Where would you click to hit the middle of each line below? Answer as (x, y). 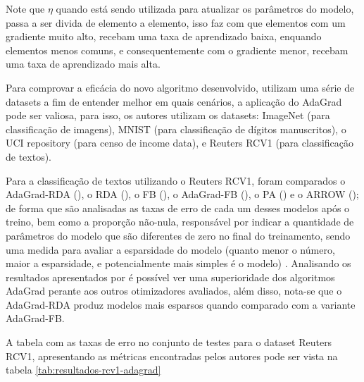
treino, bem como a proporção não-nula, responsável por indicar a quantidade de (180, 222)
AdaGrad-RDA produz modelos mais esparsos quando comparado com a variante (181, 304)
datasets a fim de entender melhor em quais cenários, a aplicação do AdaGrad (174, 101)
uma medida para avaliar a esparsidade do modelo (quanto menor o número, (170, 249)
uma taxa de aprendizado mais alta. (83, 64)
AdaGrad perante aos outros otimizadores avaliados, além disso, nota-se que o (174, 291)
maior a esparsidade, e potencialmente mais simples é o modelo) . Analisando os (178, 263)
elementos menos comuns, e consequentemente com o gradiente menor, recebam (177, 50)
